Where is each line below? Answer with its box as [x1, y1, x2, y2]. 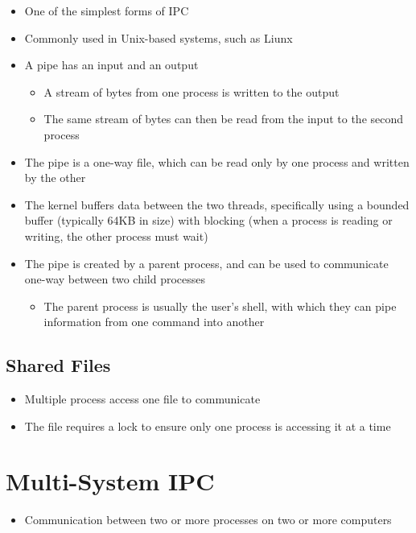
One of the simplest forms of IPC [24, 2, 189, 19]
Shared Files [6, 353, 111, 378]
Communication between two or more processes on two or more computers [24, 511, 392, 528]
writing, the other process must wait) [24, 227, 208, 244]
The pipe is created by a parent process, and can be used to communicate [24, 254, 389, 271]
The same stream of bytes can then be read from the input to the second [43, 110, 404, 127]
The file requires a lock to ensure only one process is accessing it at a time [24, 417, 391, 434]
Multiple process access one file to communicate [24, 390, 261, 407]
